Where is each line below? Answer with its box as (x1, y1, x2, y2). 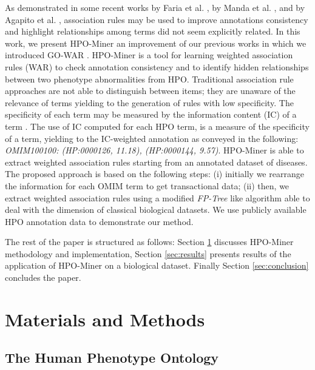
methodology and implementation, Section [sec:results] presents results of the (5, 247, 291, 260)
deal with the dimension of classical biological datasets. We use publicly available (5, 203, 307, 216)
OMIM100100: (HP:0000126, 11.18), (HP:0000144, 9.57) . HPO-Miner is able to (5, 144, 304, 156)
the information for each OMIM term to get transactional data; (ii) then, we (5, 179, 290, 192)
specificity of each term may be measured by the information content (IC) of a (5, 108, 297, 121)
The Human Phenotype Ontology (5, 348, 219, 367)
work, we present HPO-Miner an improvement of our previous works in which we (5, 36, 307, 49)
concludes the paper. (5, 271, 81, 284)
